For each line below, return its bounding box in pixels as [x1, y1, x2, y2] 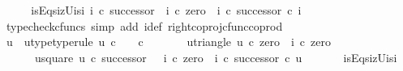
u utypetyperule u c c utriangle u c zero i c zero [6, 33, 331, 50]
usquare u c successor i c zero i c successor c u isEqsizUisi [34, 48, 397, 65]
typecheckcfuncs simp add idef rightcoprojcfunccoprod [6, 17, 283, 34]
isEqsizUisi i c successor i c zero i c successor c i [31, 2, 302, 18]
